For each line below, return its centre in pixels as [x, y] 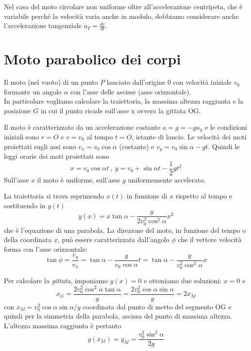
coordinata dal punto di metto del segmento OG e [157, 306]
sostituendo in [25, 205]
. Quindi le [224, 146]
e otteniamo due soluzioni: [182, 280]
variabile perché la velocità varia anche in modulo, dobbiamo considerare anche [121, 16]
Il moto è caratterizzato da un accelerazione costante [82, 127]
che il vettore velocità [210, 239]
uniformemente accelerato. [167, 179]
